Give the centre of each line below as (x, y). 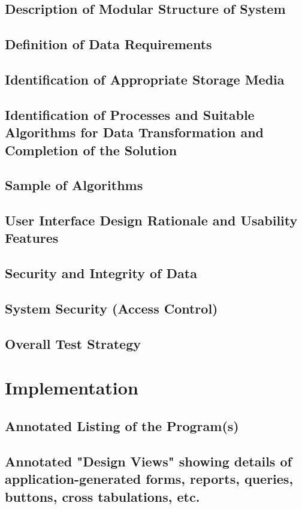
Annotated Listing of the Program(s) (122, 425)
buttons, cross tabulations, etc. (102, 496)
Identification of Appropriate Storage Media (145, 79)
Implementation (72, 388)
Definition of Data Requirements (108, 44)
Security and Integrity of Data (101, 273)
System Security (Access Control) (111, 308)
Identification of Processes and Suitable (130, 114)
